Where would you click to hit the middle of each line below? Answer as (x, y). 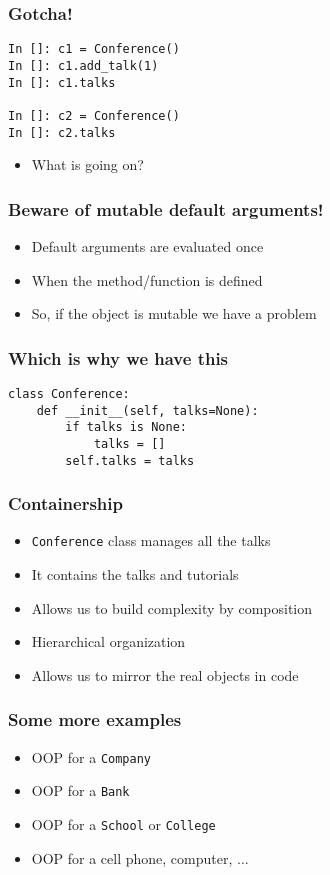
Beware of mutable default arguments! (166, 208)
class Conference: (69, 393)
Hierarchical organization (108, 641)
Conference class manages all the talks (151, 540)
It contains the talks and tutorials (135, 574)
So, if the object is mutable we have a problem (174, 313)
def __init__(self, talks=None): (147, 410)
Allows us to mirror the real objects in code (165, 674)
